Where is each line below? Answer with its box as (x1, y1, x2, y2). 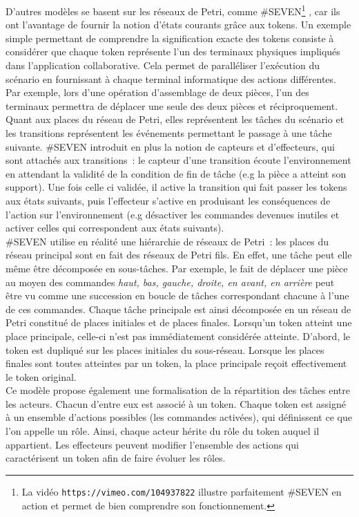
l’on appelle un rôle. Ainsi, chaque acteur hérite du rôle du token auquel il (6, 424, 320, 438)
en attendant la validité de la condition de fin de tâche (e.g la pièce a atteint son (6, 166, 347, 180)
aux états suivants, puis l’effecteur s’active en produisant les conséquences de (6, 193, 331, 207)
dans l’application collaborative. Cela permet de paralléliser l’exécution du (6, 58, 320, 73)
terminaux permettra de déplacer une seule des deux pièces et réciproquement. (6, 98, 338, 113)
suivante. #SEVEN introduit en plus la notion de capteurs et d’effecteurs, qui (6, 139, 335, 153)
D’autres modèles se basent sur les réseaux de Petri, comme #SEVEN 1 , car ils (6, 2, 340, 18)
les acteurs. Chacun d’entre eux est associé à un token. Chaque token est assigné (6, 396, 346, 411)
